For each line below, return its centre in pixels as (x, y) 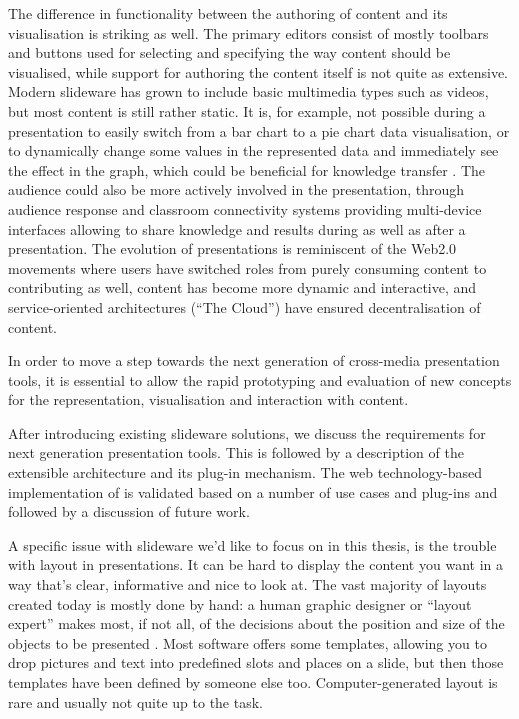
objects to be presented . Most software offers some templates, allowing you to (247, 642)
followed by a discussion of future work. (129, 511)
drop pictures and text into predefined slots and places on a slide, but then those (256, 662)
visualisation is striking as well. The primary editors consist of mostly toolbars (248, 32)
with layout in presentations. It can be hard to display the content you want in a (255, 564)
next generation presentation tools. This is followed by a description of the (236, 452)
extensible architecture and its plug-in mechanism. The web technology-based (245, 472)
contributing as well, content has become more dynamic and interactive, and (242, 287)
